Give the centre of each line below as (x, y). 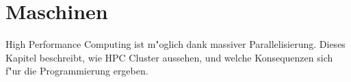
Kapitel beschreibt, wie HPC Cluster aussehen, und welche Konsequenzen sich (169, 57)
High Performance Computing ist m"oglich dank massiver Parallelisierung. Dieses (175, 44)
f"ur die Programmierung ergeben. (77, 71)
